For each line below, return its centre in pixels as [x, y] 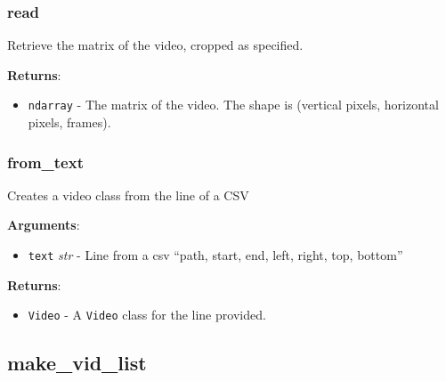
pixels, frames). [69, 122]
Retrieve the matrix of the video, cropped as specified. [155, 45]
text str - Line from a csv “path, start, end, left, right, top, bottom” [215, 255]
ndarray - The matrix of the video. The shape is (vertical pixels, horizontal [233, 105]
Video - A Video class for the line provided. [147, 315]
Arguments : [44, 225]
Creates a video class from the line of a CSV [128, 195]
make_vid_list [77, 363]
